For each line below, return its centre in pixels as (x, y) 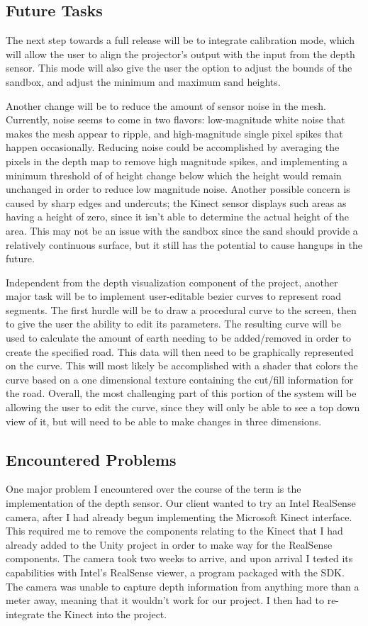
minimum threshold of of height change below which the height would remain (174, 175)
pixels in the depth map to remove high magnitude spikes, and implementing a (177, 161)
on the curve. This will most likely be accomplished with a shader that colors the (182, 365)
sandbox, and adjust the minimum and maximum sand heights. (143, 81)
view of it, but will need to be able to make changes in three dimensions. (164, 421)
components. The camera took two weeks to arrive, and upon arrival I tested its (179, 558)
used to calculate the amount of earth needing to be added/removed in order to (179, 338)
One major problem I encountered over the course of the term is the (154, 489)
